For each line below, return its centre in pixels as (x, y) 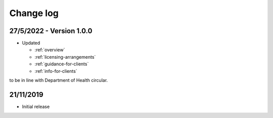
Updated (31, 43)
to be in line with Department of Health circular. (59, 80)
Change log (34, 13)
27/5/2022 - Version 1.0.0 (51, 31)
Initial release (36, 106)
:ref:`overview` (50, 50)
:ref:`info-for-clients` (56, 71)
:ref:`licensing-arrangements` (65, 57)
